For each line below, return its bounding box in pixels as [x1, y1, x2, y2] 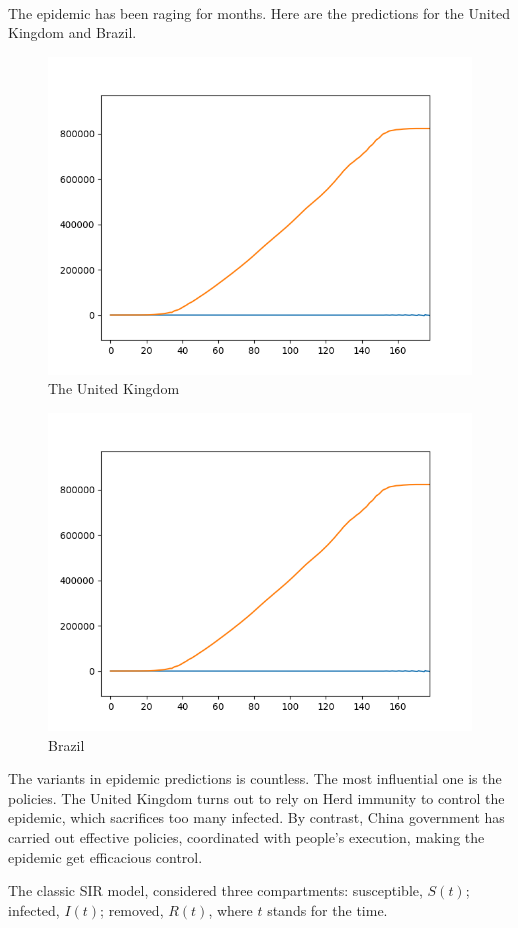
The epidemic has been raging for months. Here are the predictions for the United [8, 2, 511, 23]
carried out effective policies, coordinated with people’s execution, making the [8, 826, 485, 847]
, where [208, 899, 253, 920]
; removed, [100, 899, 164, 920]
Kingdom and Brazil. [8, 22, 137, 43]
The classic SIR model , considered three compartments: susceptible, [8, 880, 423, 901]
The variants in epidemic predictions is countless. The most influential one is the [8, 768, 502, 789]
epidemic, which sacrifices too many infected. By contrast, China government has [8, 807, 505, 828]
